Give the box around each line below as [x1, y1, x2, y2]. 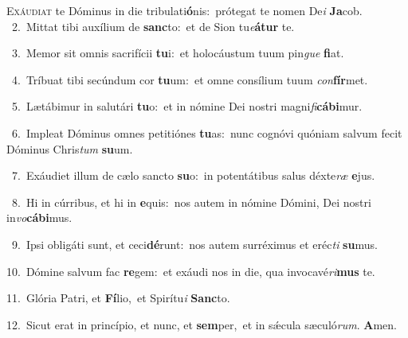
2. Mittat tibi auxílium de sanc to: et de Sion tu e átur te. [11, 17, 295, 34]
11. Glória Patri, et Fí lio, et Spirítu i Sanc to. [6, 289, 230, 306]
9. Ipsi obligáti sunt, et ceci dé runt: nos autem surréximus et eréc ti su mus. [11, 235, 378, 252]
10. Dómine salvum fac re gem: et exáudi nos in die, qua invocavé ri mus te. [6, 262, 375, 279]
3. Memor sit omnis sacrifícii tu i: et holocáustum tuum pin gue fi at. [11, 45, 344, 61]
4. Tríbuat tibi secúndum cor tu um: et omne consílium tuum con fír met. [11, 71, 368, 87]
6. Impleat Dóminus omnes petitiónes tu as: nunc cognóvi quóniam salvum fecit [11, 124, 402, 141]
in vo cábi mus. [6, 209, 73, 226]
